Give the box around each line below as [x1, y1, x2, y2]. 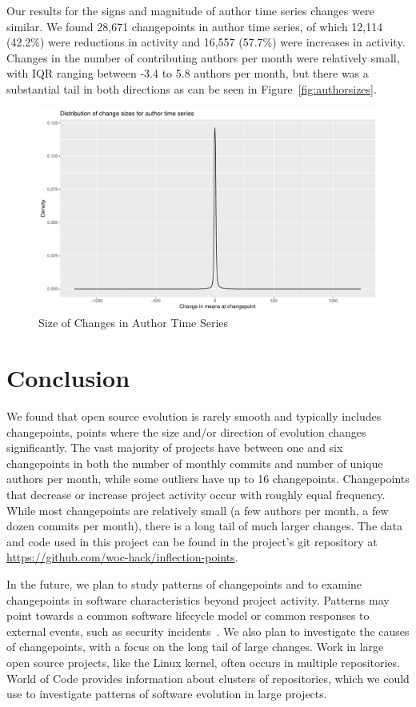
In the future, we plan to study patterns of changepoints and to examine [6, 576, 362, 593]
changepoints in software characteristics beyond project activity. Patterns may [6, 591, 390, 608]
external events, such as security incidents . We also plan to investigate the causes [6, 622, 410, 639]
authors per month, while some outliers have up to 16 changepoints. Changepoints [6, 470, 410, 487]
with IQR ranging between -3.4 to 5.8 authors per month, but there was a [6, 65, 369, 82]
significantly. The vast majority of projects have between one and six [6, 439, 343, 456]
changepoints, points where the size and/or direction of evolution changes [6, 423, 366, 440]
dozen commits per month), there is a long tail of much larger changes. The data [6, 517, 403, 534]
